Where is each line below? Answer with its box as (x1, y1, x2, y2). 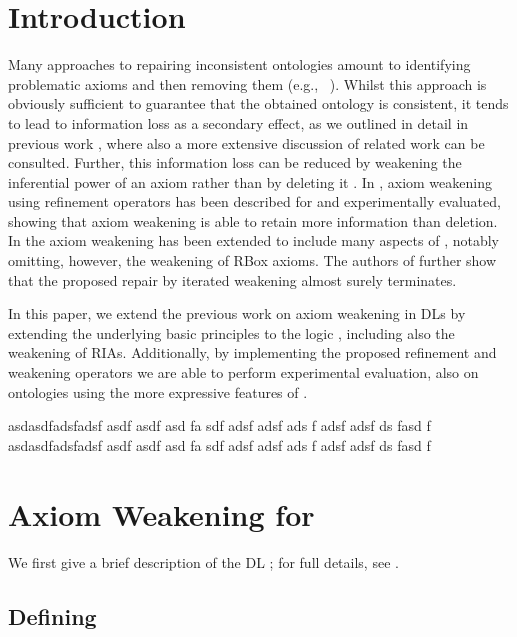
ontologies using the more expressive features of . (8, 381, 308, 402)
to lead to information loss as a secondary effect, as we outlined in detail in (8, 112, 469, 133)
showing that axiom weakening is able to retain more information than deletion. (8, 210, 498, 231)
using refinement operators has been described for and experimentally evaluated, (8, 191, 501, 212)
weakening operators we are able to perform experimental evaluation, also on (8, 362, 479, 383)
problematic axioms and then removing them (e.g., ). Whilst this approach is (8, 73, 487, 94)
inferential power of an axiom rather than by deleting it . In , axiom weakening (8, 171, 492, 192)
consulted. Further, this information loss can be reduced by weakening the (8, 152, 462, 173)
